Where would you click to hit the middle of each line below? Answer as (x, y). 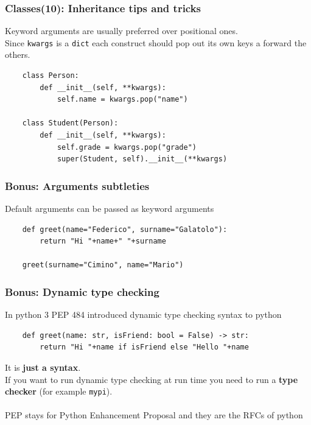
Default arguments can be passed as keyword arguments (110, 209)
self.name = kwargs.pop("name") (122, 100)
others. (18, 54)
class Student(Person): (70, 123)
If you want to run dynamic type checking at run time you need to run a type (152, 379)
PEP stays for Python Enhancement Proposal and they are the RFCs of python (154, 415)
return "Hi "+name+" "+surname (103, 241)
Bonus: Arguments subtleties (77, 185)
